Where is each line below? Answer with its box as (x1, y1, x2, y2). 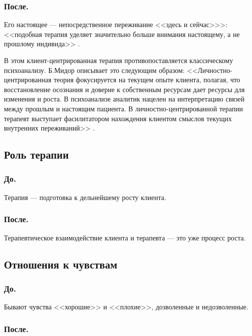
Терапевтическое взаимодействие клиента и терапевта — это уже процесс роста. (4, 232, 246, 242)
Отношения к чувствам (4, 256, 117, 271)
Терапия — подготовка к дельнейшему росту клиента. (4, 192, 166, 202)
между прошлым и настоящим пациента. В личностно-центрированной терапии (4, 103, 243, 113)
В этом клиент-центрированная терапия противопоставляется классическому (4, 55, 233, 65)
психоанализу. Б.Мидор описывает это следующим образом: (4, 65, 185, 75)
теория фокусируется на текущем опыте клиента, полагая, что (53, 74, 240, 85)
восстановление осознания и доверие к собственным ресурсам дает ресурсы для (4, 84, 245, 94)
